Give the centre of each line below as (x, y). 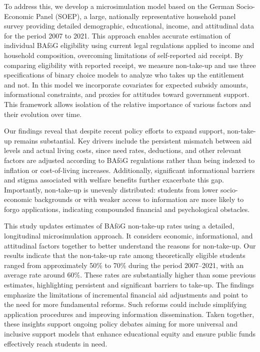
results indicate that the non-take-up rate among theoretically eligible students (125, 255)
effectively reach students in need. (56, 343)
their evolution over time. (43, 114)
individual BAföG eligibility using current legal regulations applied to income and (129, 45)
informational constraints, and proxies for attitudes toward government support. (127, 94)
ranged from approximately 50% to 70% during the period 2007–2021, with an (124, 265)
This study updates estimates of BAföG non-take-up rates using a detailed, (119, 226)
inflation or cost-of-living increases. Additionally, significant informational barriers (129, 170)
